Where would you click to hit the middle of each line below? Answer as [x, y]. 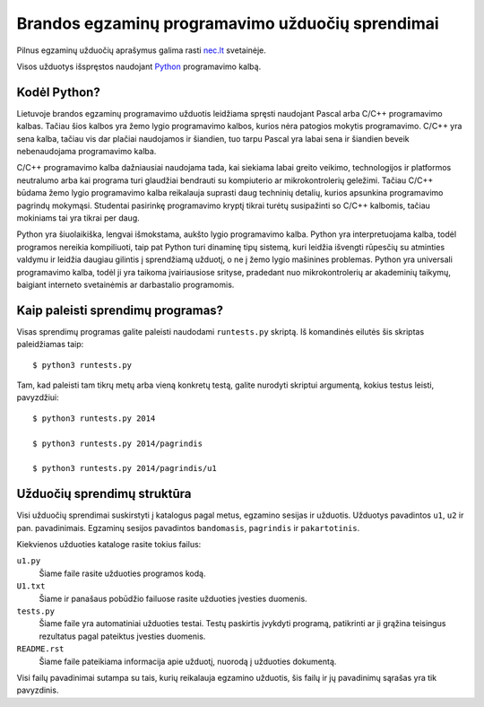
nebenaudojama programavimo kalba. [86, 152]
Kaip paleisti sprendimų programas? [120, 310]
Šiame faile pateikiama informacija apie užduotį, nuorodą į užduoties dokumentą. [188, 661]
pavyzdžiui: [38, 397]
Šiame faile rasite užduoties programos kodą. [122, 573]
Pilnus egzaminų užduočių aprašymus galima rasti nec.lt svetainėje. [141, 50]
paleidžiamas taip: [50, 345]
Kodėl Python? [58, 92]
